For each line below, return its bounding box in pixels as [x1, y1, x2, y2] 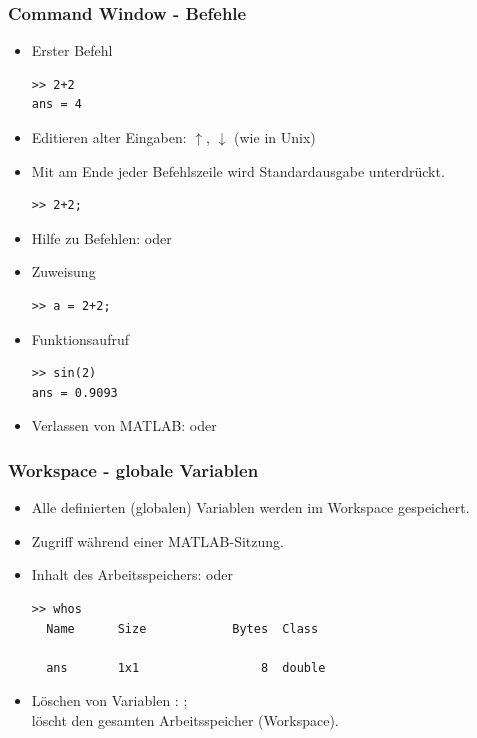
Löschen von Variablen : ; [31, 690, 188, 711]
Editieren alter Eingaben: [31, 127, 187, 147]
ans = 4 [31, 97, 82, 112]
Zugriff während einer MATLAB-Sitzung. [31, 530, 284, 551]
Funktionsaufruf [31, 328, 129, 349]
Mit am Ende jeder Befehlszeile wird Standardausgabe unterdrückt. [31, 160, 445, 181]
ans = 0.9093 [31, 385, 118, 400]
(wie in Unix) [234, 127, 316, 147]
